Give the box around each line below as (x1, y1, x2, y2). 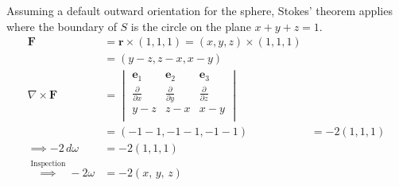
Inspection (30, 159, 66, 168)
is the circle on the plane (130, 17, 251, 34)
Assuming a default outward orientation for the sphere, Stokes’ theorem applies (6, 2, 393, 18)
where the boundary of (6, 17, 117, 34)
